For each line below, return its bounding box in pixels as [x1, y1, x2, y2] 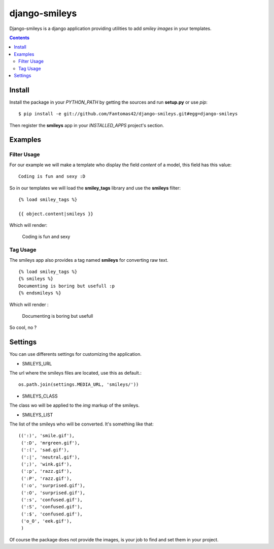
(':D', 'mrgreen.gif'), [21, 440, 80, 446]
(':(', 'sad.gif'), [21, 447, 70, 453]
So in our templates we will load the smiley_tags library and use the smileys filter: [9, 185, 181, 191]
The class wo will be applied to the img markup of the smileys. [9, 402, 140, 409]
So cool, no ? [9, 324, 37, 330]
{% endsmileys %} [18, 290, 61, 296]
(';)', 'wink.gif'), [21, 461, 72, 467]
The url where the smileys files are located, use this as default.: [9, 370, 142, 376]
